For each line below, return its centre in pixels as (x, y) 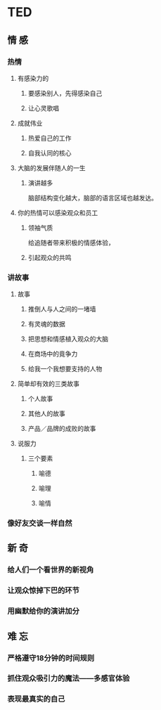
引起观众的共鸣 (50, 257)
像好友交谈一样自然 (40, 523)
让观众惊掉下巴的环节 (43, 590)
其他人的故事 (46, 414)
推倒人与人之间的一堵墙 (62, 309)
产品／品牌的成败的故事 (62, 429)
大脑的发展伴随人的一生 (51, 168)
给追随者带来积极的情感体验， (71, 243)
